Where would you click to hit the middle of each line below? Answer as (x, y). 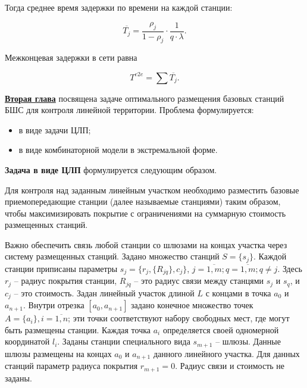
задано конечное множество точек (192, 305)
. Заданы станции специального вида (124, 341)
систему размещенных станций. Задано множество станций (112, 256)
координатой (27, 341)
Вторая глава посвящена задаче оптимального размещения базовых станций (145, 98)
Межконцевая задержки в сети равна (71, 57)
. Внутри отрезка (54, 305)
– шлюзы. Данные (248, 341)
